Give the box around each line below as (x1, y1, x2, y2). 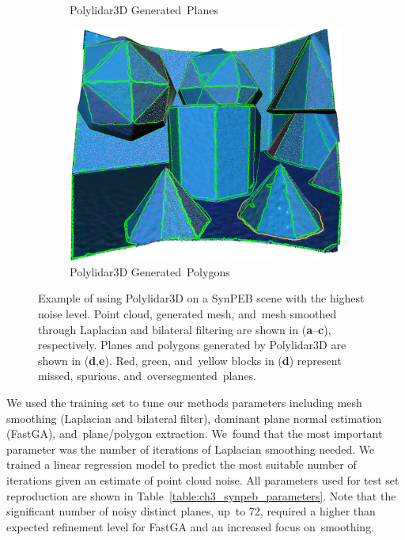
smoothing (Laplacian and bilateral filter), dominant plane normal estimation (6, 409, 382, 426)
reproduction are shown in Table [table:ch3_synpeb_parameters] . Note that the (6, 487, 396, 504)
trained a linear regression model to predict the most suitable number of (6, 456, 357, 473)
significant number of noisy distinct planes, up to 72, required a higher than (6, 503, 376, 519)
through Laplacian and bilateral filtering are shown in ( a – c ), (38, 321, 331, 337)
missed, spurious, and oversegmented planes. (38, 367, 256, 384)
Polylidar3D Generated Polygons (70, 263, 230, 280)
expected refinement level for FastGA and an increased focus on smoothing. (6, 518, 375, 534)
